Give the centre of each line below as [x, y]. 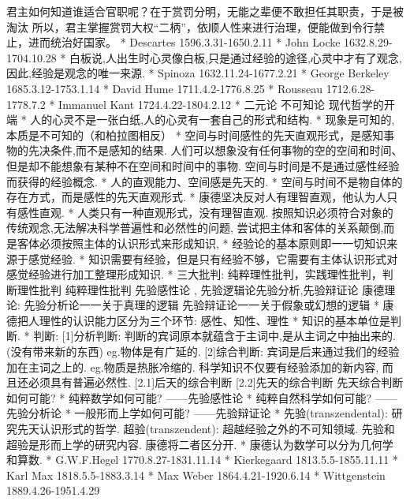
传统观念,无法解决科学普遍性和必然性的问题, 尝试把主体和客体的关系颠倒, [195, 228]
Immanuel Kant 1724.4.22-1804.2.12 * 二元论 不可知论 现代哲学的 [221, 104]
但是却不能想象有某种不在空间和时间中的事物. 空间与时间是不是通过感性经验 [203, 165]
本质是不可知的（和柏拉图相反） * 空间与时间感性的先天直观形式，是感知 [195, 135]
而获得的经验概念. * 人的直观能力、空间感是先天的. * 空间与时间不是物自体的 [205, 181]
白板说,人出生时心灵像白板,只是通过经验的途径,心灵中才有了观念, [236, 57]
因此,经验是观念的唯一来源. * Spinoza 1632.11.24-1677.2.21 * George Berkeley [198, 73]
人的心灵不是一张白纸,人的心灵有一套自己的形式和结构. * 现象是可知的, [212, 120]
